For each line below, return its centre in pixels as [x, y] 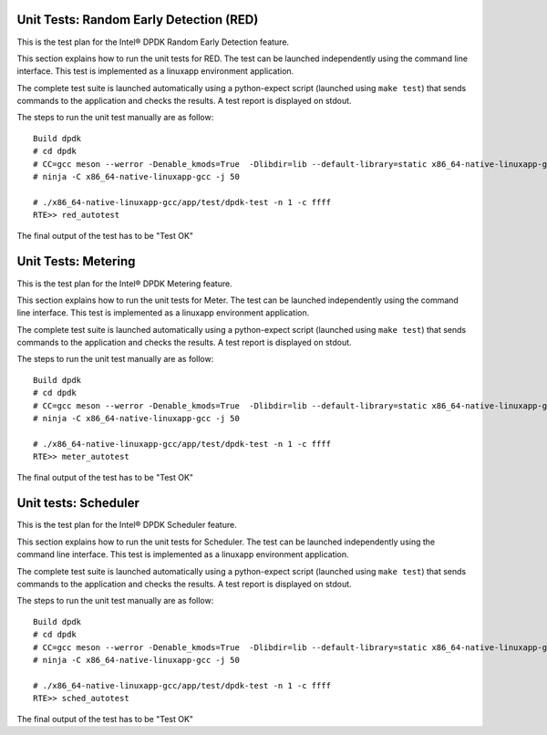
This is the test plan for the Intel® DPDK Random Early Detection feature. [153, 42]
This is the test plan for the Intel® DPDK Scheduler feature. [127, 525]
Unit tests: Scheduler [78, 503]
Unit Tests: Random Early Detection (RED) [138, 20]
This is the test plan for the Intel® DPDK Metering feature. [124, 284]
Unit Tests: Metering [76, 261]
